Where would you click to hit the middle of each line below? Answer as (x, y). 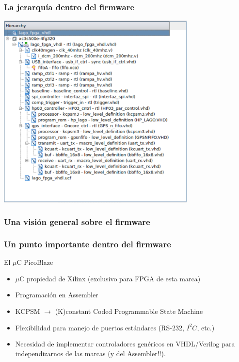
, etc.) (206, 327)
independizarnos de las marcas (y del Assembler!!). (90, 353)
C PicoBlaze (35, 262)
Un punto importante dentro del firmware (88, 244)
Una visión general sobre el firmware (77, 222)
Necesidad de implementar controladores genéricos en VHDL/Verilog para (125, 344)
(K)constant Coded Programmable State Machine (129, 311)
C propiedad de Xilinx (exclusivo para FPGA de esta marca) (110, 278)
